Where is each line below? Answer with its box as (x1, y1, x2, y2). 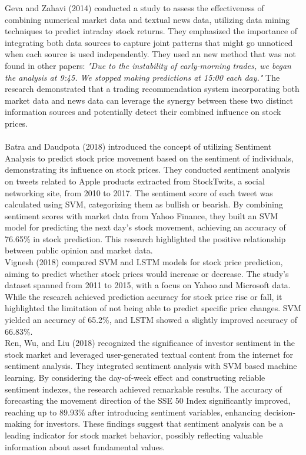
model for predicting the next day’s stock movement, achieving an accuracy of (5, 221, 286, 233)
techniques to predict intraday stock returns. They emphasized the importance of (5, 25, 298, 37)
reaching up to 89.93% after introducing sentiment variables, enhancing (5, 405, 262, 418)
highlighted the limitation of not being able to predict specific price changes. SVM (5, 302, 301, 314)
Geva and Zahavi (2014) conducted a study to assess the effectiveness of (5, 2, 264, 14)
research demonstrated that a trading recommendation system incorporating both (5, 83, 300, 95)
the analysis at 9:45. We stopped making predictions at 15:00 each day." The (5, 71, 280, 83)
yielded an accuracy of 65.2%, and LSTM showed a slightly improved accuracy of (5, 314, 298, 326)
